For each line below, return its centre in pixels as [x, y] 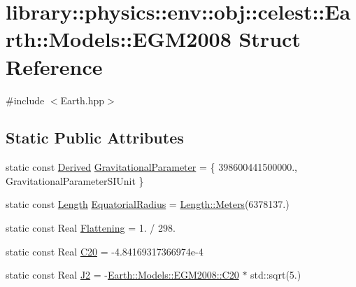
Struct [270, 39]
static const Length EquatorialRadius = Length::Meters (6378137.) [148, 204]
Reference [54, 66]
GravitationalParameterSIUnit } [75, 180]
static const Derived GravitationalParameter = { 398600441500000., [151, 167]
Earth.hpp [83, 100]
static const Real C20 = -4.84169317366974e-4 [105, 251]
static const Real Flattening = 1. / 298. [91, 228]
